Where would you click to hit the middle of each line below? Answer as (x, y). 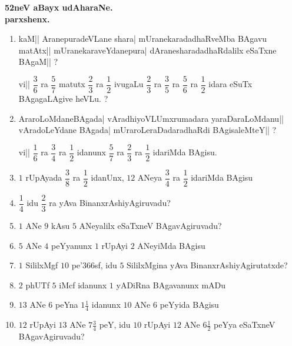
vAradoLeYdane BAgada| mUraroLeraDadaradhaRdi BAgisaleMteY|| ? (147, 130)
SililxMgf (42, 265)
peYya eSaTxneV (245, 325)
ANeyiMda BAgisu (171, 245)
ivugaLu (129, 84)
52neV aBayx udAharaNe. (59, 7)
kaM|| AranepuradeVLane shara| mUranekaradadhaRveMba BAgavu (143, 39)
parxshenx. (27, 19)
